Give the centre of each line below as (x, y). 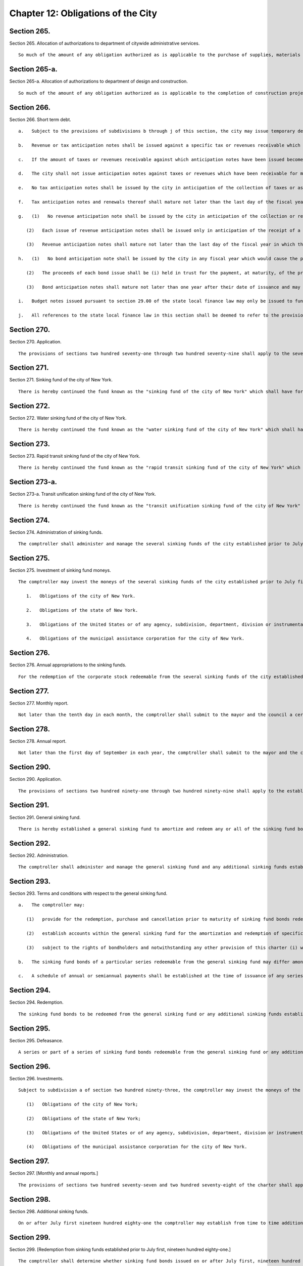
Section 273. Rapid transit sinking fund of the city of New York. (75, 456)
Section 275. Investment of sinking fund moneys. (60, 570)
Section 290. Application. (36, 779)
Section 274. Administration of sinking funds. (56, 532)
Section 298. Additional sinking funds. (49, 1211)
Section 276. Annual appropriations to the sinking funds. (68, 665)
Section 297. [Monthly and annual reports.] (54, 1173)
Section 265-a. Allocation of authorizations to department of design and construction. (98, 82)
